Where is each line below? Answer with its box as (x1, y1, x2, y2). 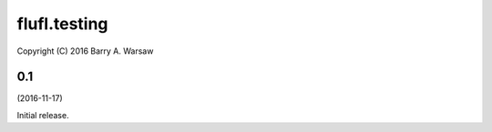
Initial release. (16, 109, 69, 120)
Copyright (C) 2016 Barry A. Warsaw (16, 46, 154, 56)
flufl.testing (16, 14, 108, 34)
